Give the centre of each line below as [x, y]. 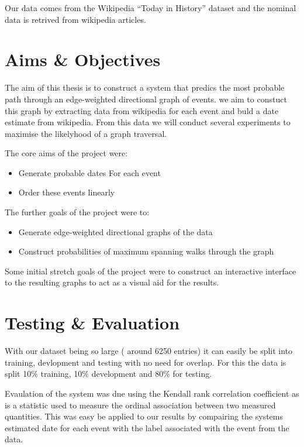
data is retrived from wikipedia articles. [75, 19]
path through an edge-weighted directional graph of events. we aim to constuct [146, 99]
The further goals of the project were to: [77, 212]
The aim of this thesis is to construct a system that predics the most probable [145, 87]
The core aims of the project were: [66, 153]
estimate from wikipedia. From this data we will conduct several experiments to [148, 122]
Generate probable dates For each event [89, 172]
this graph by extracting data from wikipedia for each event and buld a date [142, 110]
